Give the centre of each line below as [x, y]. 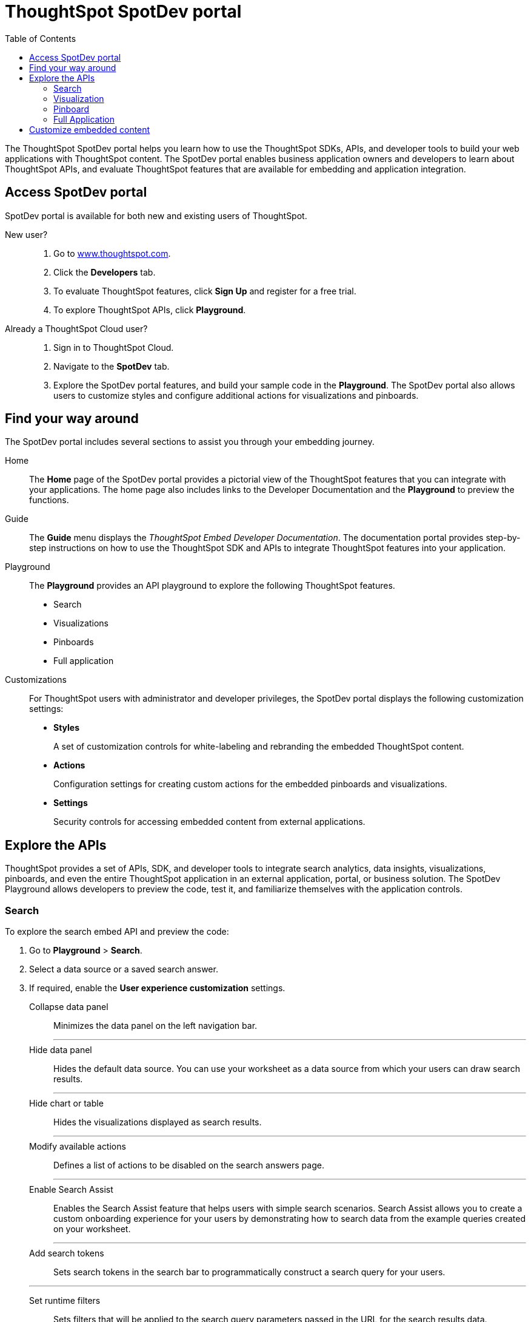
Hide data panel [61, 1050]
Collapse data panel [69, 1007]
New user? [26, 234]
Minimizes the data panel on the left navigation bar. [155, 1026]
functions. [49, 500]
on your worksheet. [92, 1229]
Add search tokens [67, 1253]
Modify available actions [78, 1147]
